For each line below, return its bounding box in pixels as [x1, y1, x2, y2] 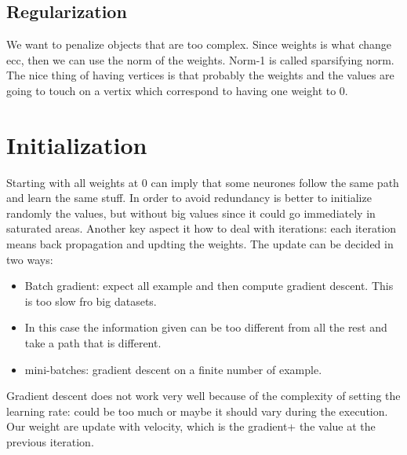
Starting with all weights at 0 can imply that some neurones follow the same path [6, 174, 399, 190]
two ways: [6, 251, 53, 267]
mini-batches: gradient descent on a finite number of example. [24, 361, 322, 377]
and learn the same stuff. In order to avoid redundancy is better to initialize [6, 189, 372, 206]
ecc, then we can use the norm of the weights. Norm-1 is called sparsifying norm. [6, 51, 394, 68]
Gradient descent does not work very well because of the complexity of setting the [6, 387, 401, 404]
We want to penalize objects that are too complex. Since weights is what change [6, 36, 391, 53]
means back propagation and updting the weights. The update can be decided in [6, 236, 394, 252]
